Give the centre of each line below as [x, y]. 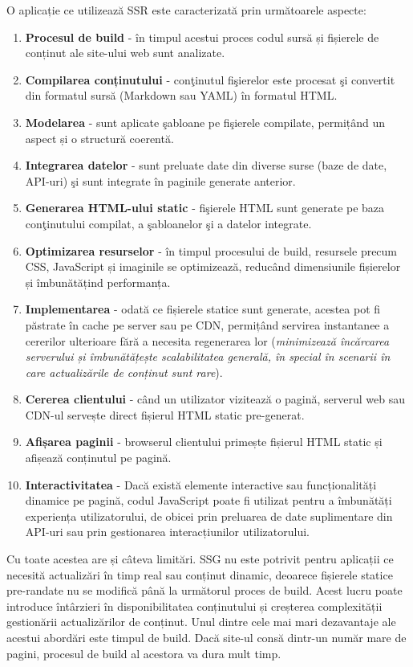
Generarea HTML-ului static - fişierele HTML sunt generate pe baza [205, 208]
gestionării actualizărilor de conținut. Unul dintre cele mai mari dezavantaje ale [201, 622]
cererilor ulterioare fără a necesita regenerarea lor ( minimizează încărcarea [207, 340]
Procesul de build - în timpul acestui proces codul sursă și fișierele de [202, 37]
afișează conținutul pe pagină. [98, 458]
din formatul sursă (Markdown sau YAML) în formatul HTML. [181, 95]
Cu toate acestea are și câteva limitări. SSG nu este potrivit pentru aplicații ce [200, 559]
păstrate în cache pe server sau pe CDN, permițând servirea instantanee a [207, 324]
